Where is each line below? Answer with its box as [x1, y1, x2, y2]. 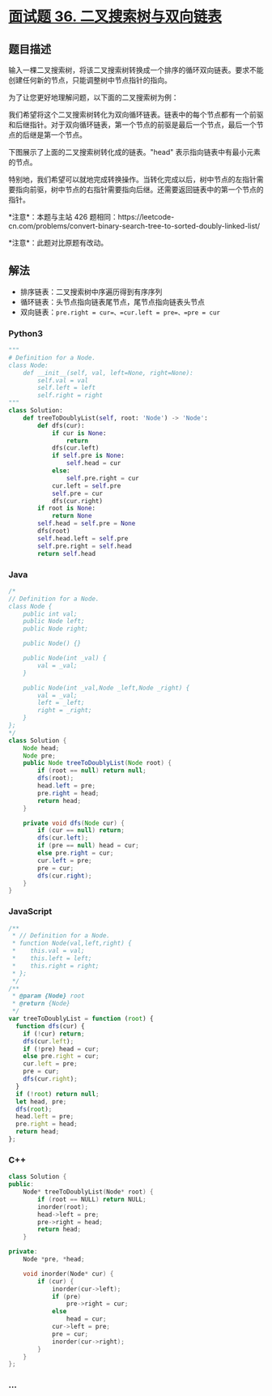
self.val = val [37, 376, 89, 385]
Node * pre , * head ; [23, 1255, 85, 1263]
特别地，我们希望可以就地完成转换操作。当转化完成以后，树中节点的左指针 [8, 175, 257, 184]
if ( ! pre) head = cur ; [23, 1044, 100, 1053]
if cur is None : [51, 429, 107, 438]
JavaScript [8, 906, 53, 917]
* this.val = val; [11, 947, 85, 955]
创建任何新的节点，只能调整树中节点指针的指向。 [8, 75, 172, 85]
